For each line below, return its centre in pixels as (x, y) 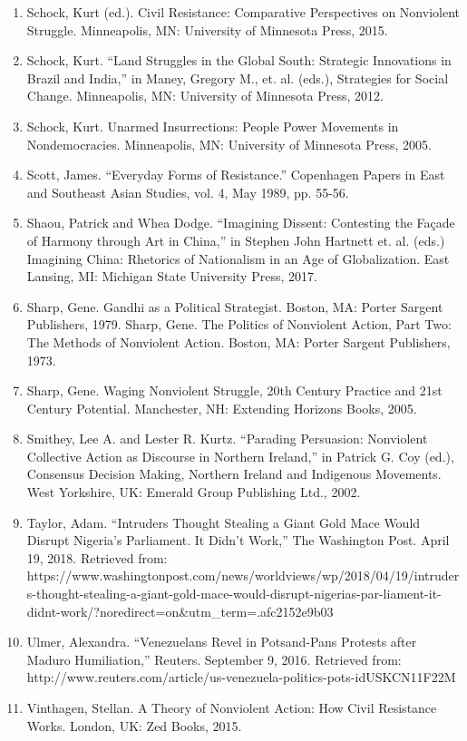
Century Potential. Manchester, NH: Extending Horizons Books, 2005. (222, 408)
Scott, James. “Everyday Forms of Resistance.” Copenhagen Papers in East (236, 175)
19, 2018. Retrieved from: (97, 557)
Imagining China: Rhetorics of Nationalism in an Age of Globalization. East (238, 258)
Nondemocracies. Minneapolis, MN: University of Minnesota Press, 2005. (229, 144)
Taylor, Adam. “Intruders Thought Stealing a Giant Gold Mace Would (224, 522)
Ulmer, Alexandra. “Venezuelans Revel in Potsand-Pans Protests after (222, 642)
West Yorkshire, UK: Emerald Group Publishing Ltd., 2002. (194, 492)
